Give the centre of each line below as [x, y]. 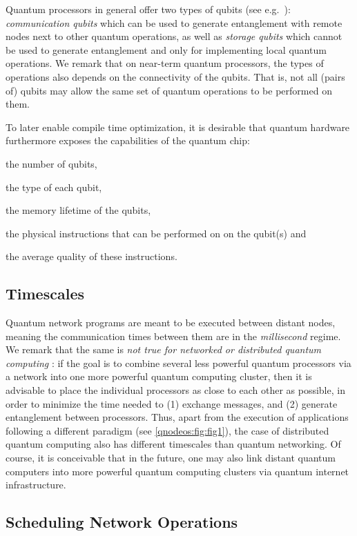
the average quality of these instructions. [91, 256]
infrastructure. [36, 485]
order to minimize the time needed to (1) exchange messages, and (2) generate [172, 403]
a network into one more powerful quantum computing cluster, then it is [159, 376]
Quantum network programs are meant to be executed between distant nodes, [171, 322]
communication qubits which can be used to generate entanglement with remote [174, 22]
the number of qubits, [51, 163]
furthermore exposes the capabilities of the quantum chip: [128, 140]
